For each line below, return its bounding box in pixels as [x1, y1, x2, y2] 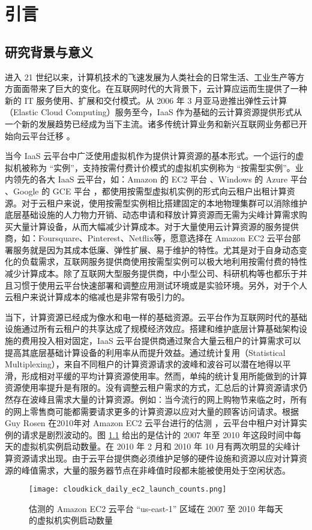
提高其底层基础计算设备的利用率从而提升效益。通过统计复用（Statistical [5, 346, 286, 358]
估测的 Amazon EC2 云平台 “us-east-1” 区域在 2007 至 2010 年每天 [29, 502, 283, 514]
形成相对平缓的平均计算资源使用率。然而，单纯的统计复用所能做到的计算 [21, 369, 307, 382]
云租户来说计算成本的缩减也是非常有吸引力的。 [5, 291, 190, 303]
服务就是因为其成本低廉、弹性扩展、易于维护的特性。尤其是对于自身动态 [13, 243, 299, 256]
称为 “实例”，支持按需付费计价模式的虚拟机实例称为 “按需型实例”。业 [29, 161, 304, 173]
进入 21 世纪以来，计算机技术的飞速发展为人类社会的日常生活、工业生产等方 [5, 70, 305, 83]
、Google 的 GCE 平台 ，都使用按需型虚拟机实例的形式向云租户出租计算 [5, 184, 287, 197]
